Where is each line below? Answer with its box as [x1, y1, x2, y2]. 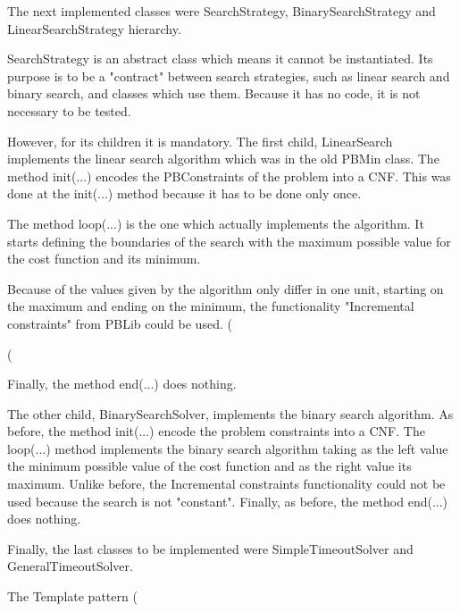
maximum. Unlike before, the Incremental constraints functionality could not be [7, 474, 446, 493]
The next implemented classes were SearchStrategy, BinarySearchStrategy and [7, 2, 436, 20]
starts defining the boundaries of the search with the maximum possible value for [7, 231, 451, 250]
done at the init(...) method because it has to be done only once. [7, 184, 362, 203]
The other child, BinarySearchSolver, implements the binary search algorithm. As [7, 404, 454, 423]
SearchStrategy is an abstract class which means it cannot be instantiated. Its [7, 49, 433, 68]
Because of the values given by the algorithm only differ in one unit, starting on [7, 279, 444, 298]
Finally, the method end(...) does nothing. [7, 374, 237, 393]
